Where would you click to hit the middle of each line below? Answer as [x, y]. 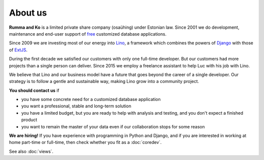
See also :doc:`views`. [31, 151]
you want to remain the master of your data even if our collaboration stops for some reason [113, 126]
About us [28, 13]
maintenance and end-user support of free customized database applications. [88, 34]
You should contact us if [34, 90]
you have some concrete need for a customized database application [91, 100]
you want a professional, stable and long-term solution [76, 106]
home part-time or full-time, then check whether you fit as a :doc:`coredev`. [85, 142]
